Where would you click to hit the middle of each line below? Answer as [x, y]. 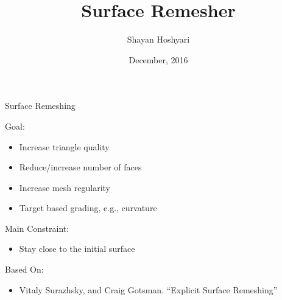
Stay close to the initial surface [77, 249]
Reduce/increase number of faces [80, 167]
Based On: [24, 269]
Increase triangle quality [64, 146]
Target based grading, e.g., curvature [88, 208]
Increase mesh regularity [65, 187]
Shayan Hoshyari [158, 39]
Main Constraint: [37, 228]
